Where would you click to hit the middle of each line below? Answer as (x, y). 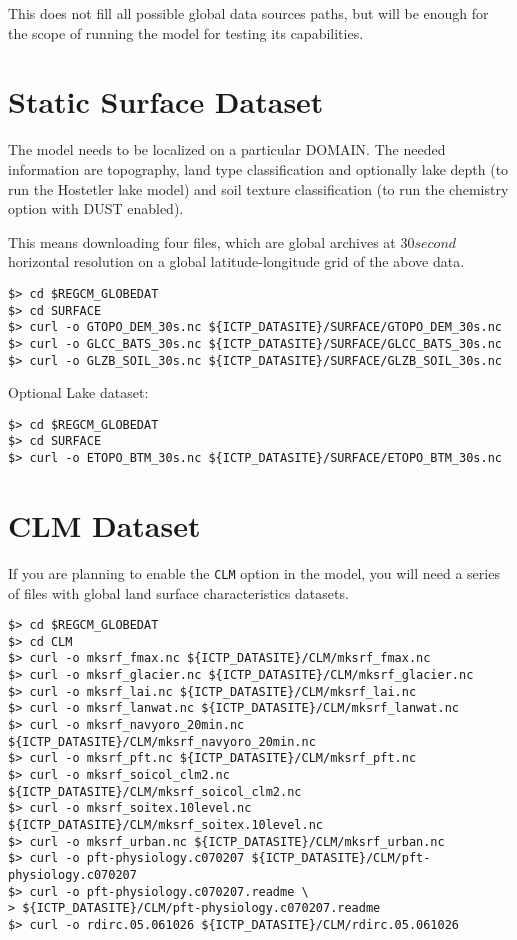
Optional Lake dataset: (78, 392)
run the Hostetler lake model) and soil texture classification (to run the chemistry (258, 188)
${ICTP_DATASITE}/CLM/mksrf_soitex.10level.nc (165, 824)
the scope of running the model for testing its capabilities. (186, 32)
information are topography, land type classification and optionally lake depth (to (258, 168)
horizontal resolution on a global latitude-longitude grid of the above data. (236, 261)
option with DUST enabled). (96, 208)
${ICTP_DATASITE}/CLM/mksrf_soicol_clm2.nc (155, 791)
